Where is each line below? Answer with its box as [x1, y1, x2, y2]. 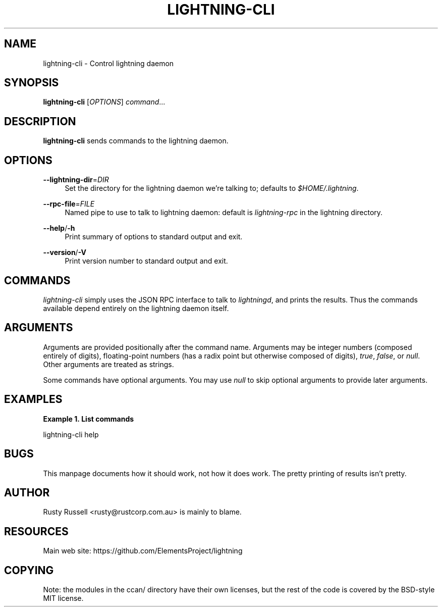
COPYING [4, 564, 54, 577]
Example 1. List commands [43, 414, 134, 423]
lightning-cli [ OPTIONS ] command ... [43, 97, 165, 107]
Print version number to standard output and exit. [65, 257, 228, 266]
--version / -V [43, 248, 87, 257]
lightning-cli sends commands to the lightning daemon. [43, 136, 229, 145]
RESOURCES [4, 525, 69, 538]
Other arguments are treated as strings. [43, 360, 174, 369]
